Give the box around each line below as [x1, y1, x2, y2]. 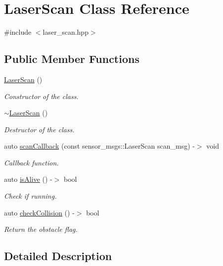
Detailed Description [4, 248, 112, 264]
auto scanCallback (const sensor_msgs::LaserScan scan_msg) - [4, 141, 195, 151]
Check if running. [4, 191, 57, 201]
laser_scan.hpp [43, 27, 89, 37]
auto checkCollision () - [4, 207, 75, 217]
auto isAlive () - [4, 174, 52, 184]
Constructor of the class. [4, 91, 79, 101]
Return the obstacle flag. [4, 224, 78, 234]
